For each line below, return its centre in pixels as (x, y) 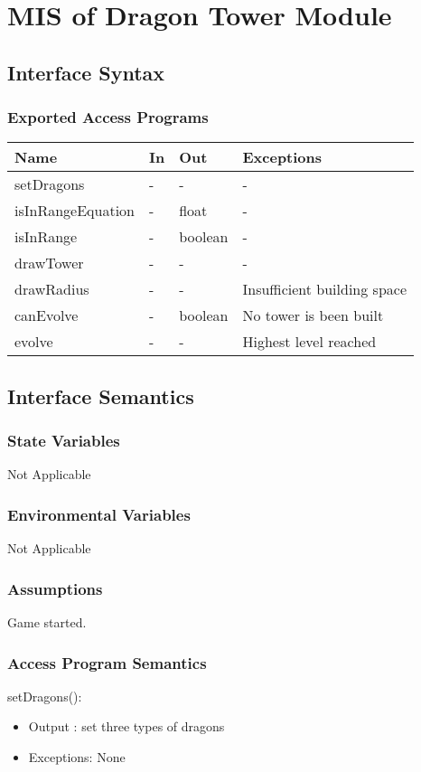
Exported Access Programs (108, 117)
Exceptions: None (77, 757)
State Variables (64, 441)
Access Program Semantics (107, 662)
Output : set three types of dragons (126, 726)
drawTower (49, 263)
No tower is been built (313, 315)
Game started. (47, 622)
